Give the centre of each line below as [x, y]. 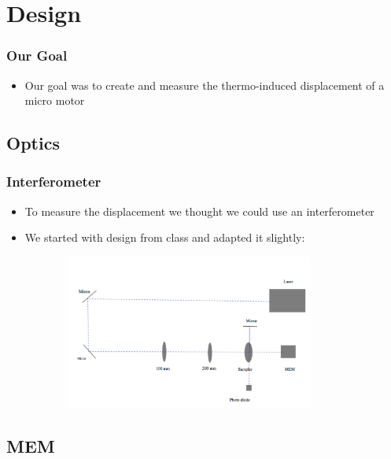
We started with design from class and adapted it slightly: [165, 237]
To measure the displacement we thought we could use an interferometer [199, 211]
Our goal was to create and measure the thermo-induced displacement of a [205, 85]
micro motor [55, 100]
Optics [33, 143]
